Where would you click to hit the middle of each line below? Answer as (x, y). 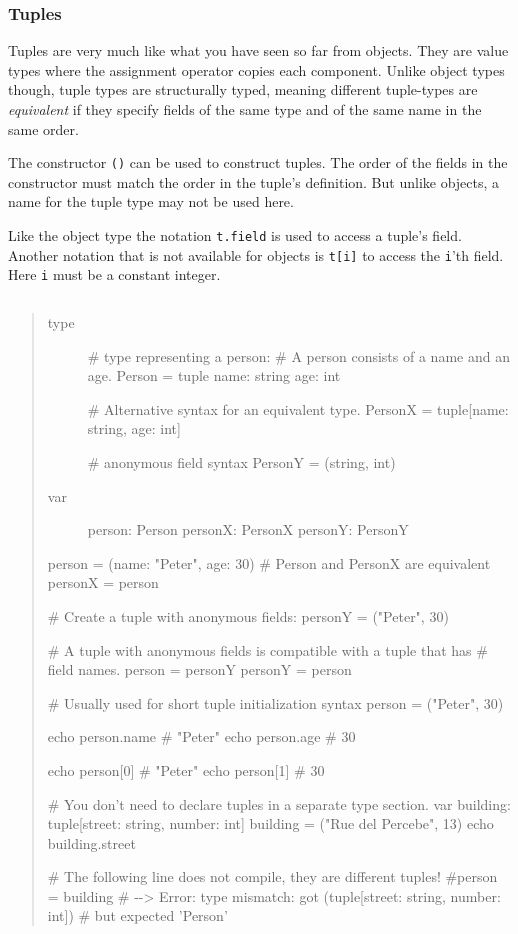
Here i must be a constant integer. (114, 274)
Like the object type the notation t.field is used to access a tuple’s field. (235, 235)
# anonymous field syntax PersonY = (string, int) (241, 461)
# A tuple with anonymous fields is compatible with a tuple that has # (267, 649)
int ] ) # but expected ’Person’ (137, 915)
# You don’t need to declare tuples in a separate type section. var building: (279, 803)
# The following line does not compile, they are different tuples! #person (272, 876)
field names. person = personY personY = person (199, 669)
